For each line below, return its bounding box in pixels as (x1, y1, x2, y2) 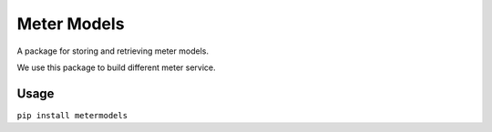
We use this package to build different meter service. (16, 62, 216, 73)
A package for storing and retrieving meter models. (16, 46, 210, 56)
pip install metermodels (16, 110, 128, 120)
